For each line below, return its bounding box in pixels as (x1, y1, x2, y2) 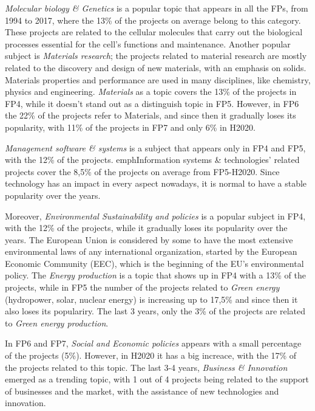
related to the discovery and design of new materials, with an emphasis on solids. (5, 61, 307, 74)
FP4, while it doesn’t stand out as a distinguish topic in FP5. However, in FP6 (5, 97, 299, 109)
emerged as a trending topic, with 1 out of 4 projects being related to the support (5, 373, 309, 385)
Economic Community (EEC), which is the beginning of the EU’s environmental (5, 257, 304, 269)
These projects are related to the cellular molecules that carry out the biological (5, 26, 303, 38)
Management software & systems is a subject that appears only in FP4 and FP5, (5, 141, 306, 154)
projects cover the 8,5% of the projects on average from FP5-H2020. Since (5, 165, 280, 178)
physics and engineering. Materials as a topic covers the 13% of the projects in (5, 85, 297, 98)
